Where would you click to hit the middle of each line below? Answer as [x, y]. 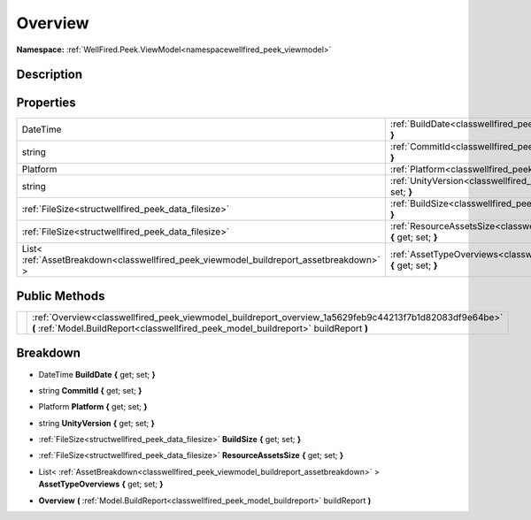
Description [50, 75]
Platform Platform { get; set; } [93, 407]
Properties [46, 103]
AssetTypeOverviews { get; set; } [101, 484]
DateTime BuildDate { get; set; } [97, 374]
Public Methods [61, 296]
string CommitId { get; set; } [90, 390]
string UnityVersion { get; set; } [96, 423]
